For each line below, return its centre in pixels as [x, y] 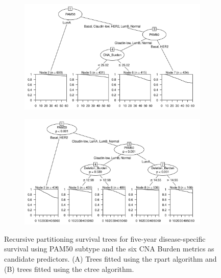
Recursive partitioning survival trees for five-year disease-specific [105, 238]
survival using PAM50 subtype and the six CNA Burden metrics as [109, 249]
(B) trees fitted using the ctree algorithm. [69, 269]
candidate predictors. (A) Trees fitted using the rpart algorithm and [110, 258]
